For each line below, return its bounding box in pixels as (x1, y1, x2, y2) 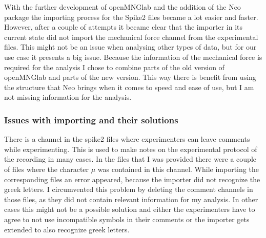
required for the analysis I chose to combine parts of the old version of (4, 61, 224, 72)
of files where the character (4, 163, 89, 174)
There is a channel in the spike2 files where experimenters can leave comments (4, 134, 250, 144)
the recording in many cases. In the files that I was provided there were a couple (4, 154, 257, 164)
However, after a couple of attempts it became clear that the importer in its (4, 21, 243, 32)
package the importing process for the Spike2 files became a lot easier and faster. (4, 11, 258, 22)
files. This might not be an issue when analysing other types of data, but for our (4, 41, 257, 52)
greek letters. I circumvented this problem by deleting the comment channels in (4, 184, 253, 194)
